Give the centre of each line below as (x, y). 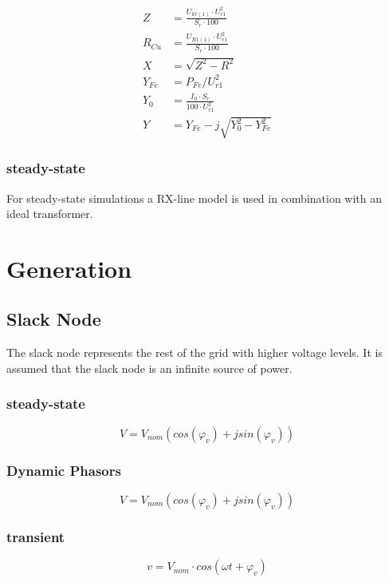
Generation (69, 268)
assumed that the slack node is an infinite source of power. (149, 368)
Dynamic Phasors (64, 470)
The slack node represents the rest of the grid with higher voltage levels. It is (194, 352)
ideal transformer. (50, 214)
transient (36, 536)
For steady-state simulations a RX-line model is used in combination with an (194, 198)
